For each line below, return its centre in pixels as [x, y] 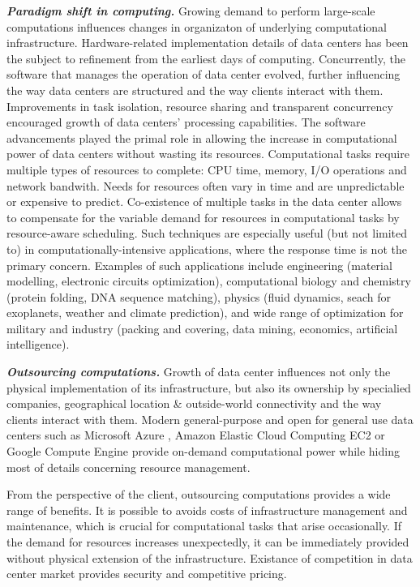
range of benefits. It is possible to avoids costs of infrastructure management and [207, 510]
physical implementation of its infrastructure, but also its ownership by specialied [209, 387]
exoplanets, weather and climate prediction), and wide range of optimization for [205, 313]
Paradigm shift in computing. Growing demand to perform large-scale [191, 11]
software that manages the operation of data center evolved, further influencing [204, 74]
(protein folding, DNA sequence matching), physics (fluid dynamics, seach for [199, 296]
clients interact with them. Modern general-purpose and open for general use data [210, 419]
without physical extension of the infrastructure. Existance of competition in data [210, 557]
